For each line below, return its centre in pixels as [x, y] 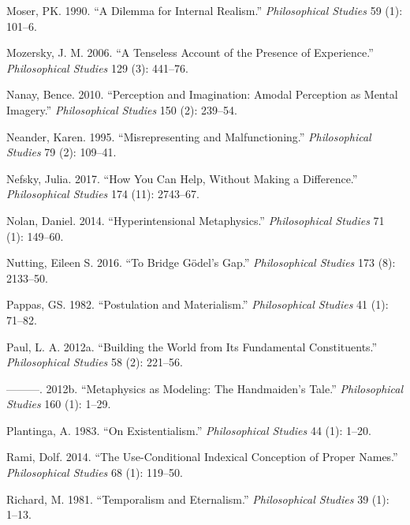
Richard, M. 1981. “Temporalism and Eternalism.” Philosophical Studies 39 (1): [198, 499]
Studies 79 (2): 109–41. [61, 152]
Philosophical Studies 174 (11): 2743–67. [103, 194]
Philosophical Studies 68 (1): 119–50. [95, 472]
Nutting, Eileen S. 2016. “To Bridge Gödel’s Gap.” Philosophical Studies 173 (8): [201, 262]
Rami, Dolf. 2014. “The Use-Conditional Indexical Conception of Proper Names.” [202, 457]
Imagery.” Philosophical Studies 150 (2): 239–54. [122, 109]
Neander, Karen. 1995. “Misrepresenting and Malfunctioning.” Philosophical [189, 136]
